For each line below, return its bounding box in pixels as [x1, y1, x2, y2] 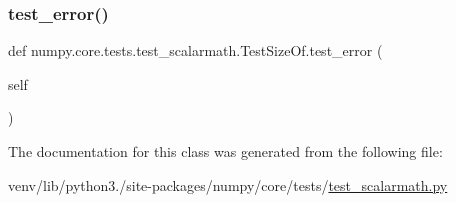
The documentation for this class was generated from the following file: [8, 141, 443, 161]
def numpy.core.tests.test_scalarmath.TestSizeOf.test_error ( [8, 40, 383, 61]
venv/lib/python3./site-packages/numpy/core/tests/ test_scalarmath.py [8, 174, 448, 195]
